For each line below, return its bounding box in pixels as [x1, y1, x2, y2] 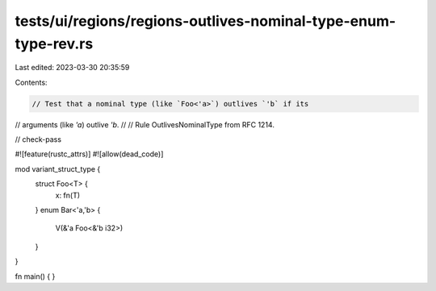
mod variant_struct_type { [15, 164, 101, 173]
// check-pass [15, 135, 62, 144]
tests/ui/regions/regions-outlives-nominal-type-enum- [15, 12, 396, 30]
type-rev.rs [15, 35, 94, 52]
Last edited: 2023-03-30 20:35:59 [15, 63, 130, 73]
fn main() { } [15, 271, 56, 281]
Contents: [15, 77, 48, 87]
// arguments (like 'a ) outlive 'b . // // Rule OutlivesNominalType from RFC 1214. [15, 119, 275, 129]
